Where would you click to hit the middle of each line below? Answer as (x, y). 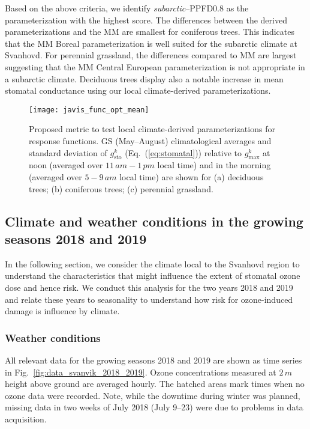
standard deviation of (68, 152)
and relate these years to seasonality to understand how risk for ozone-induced (149, 299)
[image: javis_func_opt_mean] (89, 110)
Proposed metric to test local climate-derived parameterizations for (152, 129)
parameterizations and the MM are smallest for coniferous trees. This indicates (150, 32)
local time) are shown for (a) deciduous (192, 176)
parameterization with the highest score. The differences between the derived (146, 20)
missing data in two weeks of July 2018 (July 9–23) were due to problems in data (154, 407)
